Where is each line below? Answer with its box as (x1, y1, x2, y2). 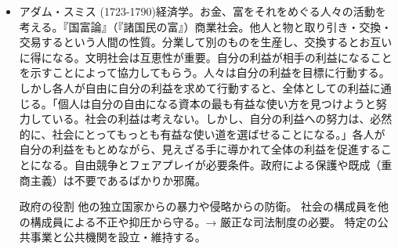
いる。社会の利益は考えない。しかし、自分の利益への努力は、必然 (52, 110, 393, 127)
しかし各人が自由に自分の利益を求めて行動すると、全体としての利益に (19, 79, 381, 96)
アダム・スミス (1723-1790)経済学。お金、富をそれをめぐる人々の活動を (19, 3, 386, 19)
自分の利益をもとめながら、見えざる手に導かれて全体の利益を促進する (19, 141, 382, 157)
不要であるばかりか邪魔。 (74, 171, 206, 188)
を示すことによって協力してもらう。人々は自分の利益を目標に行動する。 (19, 64, 390, 81)
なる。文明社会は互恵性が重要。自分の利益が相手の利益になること (52, 49, 393, 65)
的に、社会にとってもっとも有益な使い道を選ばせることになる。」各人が (19, 125, 385, 142)
